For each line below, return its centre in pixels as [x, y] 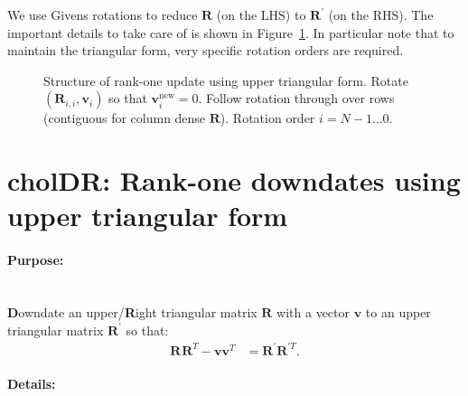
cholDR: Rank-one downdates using [234, 180]
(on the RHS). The [381, 14]
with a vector [314, 311]
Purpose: [36, 260]
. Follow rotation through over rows [296, 98]
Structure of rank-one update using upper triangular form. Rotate [226, 80]
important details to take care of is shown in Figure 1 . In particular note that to [231, 32]
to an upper [398, 311]
